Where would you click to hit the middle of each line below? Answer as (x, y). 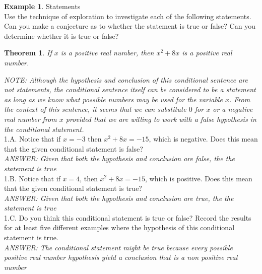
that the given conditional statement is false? (74, 148)
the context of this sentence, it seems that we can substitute (95, 109)
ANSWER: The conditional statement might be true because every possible (118, 247)
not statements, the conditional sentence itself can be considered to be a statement (130, 89)
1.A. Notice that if (32, 139)
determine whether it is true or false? (61, 36)
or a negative (233, 109)
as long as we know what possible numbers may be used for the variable (113, 99)
